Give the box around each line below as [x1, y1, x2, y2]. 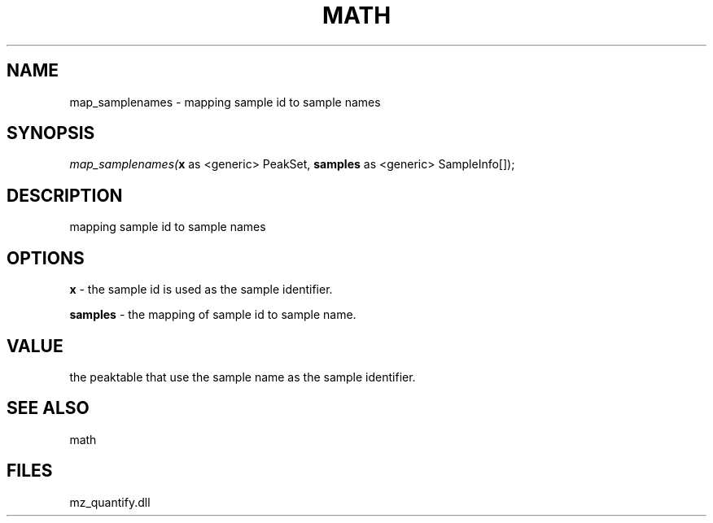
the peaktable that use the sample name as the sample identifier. [69, 369, 416, 384]
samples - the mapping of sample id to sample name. [69, 307, 356, 322]
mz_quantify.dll [69, 495, 151, 509]
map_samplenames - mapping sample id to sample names [69, 94, 381, 109]
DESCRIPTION [7, 185, 123, 206]
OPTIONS [7, 247, 85, 268]
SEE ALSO [7, 398, 90, 419]
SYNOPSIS [7, 123, 95, 144]
